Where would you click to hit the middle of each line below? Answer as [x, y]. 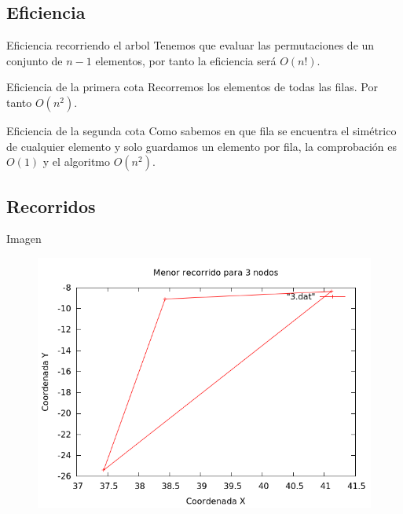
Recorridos [51, 206]
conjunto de [35, 60]
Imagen [24, 239]
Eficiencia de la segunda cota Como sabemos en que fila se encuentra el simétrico [201, 130]
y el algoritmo [77, 162]
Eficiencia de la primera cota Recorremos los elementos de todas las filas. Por [192, 87]
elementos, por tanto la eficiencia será [186, 60]
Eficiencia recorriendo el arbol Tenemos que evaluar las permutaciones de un [191, 45]
